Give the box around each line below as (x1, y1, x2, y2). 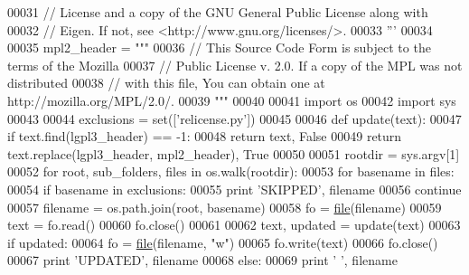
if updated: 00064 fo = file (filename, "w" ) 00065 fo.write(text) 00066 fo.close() (7, 232, 438, 251)
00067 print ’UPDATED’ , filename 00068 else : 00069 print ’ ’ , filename (7, 251, 398, 270)
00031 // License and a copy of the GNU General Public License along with (7, 3, 428, 21)
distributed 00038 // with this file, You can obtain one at (7, 73, 325, 92)
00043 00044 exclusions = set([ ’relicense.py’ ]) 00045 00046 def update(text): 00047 (7, 109, 462, 128)
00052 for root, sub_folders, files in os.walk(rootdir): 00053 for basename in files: (7, 162, 455, 181)
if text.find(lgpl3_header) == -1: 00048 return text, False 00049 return (7, 127, 402, 146)
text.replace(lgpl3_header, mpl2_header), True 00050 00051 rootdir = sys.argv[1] (7, 144, 460, 163)
